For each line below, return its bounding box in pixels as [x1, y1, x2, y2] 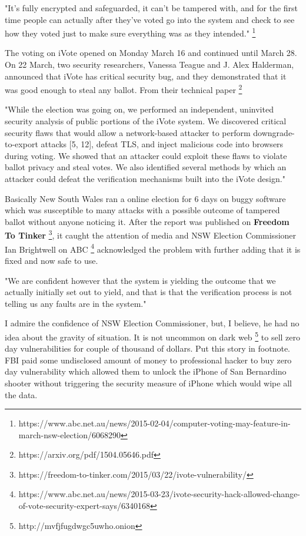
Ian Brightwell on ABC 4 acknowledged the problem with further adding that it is [5, 241, 301, 255]
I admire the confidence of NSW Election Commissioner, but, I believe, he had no [5, 317, 300, 329]
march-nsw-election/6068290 [18, 428, 121, 441]
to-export [5, 138, 38, 150]
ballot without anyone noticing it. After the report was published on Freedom [5, 215, 290, 227]
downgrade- [253, 126, 295, 138]
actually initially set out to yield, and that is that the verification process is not [5, 286, 292, 298]
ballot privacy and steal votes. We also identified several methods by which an [5, 161, 287, 173]
